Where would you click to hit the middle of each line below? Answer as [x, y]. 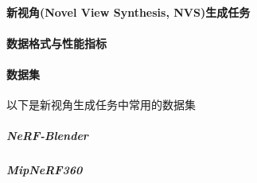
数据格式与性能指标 [56, 43]
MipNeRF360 [45, 170]
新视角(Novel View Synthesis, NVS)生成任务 [128, 12]
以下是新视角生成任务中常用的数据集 [101, 105]
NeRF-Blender [47, 136]
